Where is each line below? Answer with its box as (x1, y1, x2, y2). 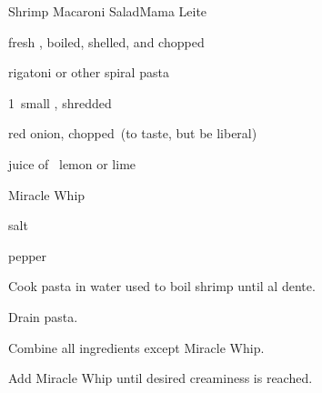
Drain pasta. (8, 307, 78, 326)
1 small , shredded (8, 93, 112, 112)
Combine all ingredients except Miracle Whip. (8, 338, 265, 357)
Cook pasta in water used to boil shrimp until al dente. (8, 277, 316, 296)
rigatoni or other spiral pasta (8, 63, 169, 82)
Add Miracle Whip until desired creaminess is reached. (8, 368, 313, 388)
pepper (8, 246, 47, 265)
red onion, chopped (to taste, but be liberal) (8, 124, 257, 143)
